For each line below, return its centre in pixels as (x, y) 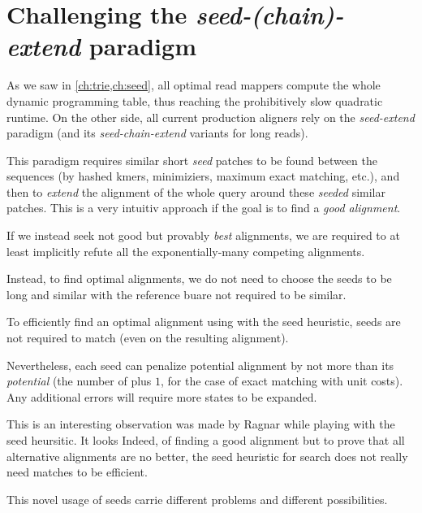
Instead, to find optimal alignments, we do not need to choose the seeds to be (199, 278)
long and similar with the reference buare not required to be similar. (177, 294)
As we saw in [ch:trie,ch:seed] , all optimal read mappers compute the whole (194, 85)
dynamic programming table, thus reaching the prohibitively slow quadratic (195, 100)
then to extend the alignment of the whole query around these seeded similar (196, 191)
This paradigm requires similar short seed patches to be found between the (192, 160)
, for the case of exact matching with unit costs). (282, 381)
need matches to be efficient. (77, 472)
